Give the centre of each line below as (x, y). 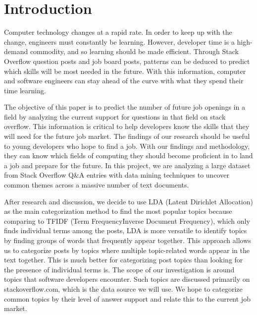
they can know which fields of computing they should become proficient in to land (128, 156)
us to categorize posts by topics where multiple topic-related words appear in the (127, 250)
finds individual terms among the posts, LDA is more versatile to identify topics (126, 230)
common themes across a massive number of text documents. (97, 185)
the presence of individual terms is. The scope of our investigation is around (119, 269)
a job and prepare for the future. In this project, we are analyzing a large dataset (127, 165)
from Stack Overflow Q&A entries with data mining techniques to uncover (117, 175)
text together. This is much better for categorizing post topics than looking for (124, 260)
